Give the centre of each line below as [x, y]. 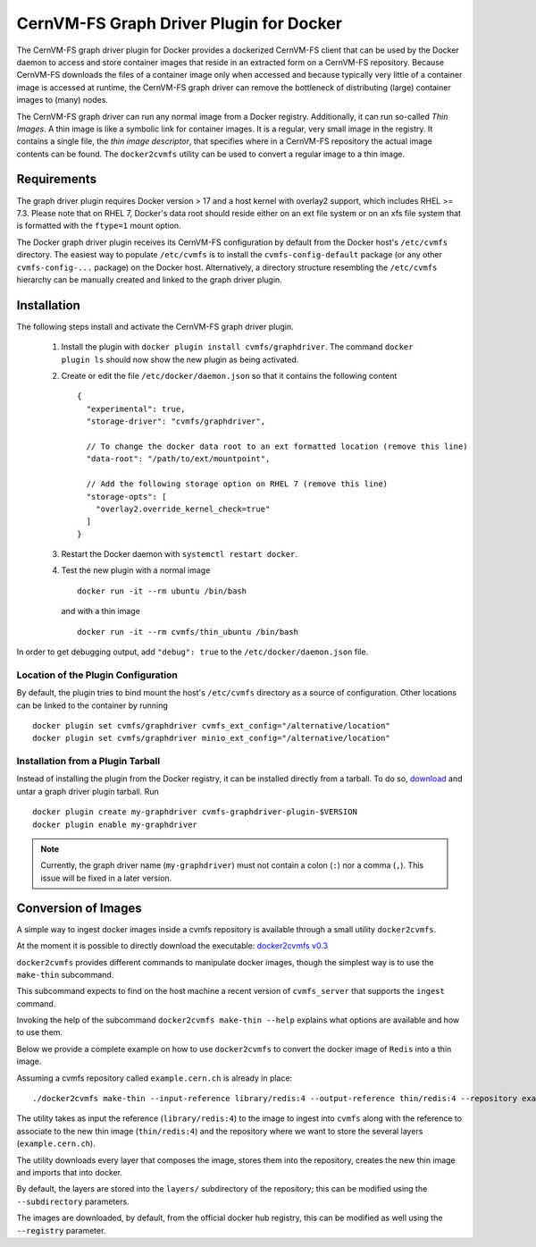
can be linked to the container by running [92, 705]
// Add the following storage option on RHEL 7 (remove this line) [237, 484]
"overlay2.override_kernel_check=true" [183, 509]
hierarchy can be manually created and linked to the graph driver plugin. [150, 279]
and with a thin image [100, 611]
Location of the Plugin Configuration [97, 675]
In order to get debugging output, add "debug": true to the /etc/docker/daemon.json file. [193, 652]
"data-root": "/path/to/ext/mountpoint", [178, 459]
